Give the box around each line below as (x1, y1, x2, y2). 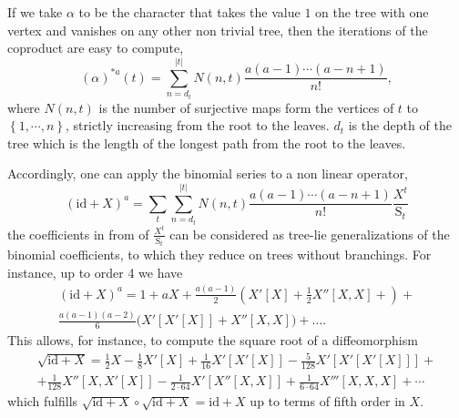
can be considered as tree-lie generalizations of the (169, 224, 450, 243)
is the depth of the (348, 116, 452, 135)
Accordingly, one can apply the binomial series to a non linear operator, (7, 164, 408, 183)
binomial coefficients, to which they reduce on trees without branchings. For (7, 245, 432, 264)
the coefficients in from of (7, 224, 149, 243)
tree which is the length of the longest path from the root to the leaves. (7, 133, 406, 152)
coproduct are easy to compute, (7, 38, 184, 57)
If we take (7, 3, 63, 21)
